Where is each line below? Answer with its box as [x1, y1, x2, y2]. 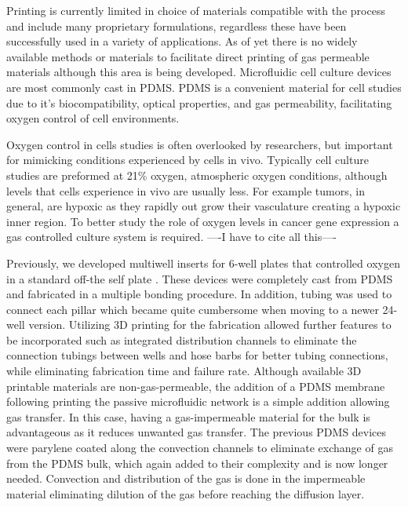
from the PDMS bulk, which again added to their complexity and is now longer [6, 454, 388, 471]
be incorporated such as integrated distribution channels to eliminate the [6, 331, 357, 348]
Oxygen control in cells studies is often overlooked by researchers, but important [6, 136, 393, 152]
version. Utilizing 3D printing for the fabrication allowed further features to [28, 316, 392, 333]
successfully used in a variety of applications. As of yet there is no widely [6, 33, 358, 49]
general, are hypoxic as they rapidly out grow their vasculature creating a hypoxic [6, 198, 401, 214]
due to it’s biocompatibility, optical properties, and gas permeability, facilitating [6, 94, 392, 111]
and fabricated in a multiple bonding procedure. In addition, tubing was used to [6, 286, 392, 302]
